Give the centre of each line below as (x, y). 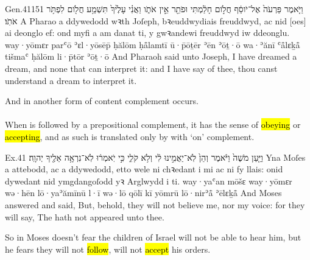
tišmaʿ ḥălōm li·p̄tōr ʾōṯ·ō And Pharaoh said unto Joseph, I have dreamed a (151, 56)
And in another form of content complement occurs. (102, 101)
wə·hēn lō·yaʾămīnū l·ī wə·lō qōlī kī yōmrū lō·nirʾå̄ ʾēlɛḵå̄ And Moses (143, 193)
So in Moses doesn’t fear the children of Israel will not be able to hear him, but (153, 237)
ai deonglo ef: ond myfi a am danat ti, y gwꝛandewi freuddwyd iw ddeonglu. (147, 33)
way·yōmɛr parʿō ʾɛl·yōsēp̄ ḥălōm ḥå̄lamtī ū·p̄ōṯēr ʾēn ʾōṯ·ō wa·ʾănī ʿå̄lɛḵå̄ (153, 44)
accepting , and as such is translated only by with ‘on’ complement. (130, 136)
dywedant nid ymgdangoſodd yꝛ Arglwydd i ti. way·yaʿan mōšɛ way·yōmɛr (149, 181)
